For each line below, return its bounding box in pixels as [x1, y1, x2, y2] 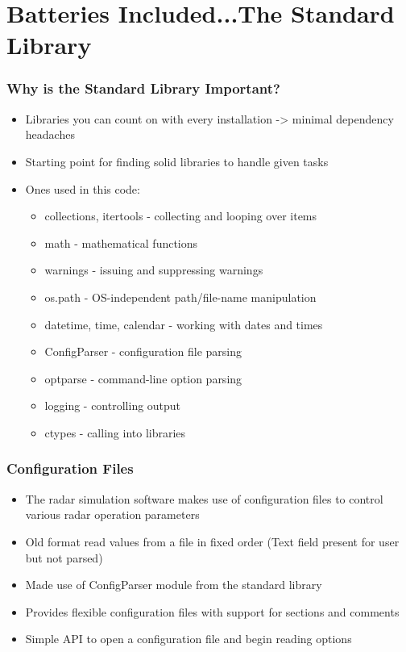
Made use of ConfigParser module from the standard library [25, 576, 322, 593]
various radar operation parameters [25, 506, 200, 523]
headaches [25, 126, 75, 143]
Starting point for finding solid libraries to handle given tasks [25, 153, 329, 169]
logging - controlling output [44, 397, 181, 414]
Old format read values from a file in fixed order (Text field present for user [25, 533, 400, 550]
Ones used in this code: [25, 180, 140, 197]
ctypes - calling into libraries [44, 424, 186, 441]
